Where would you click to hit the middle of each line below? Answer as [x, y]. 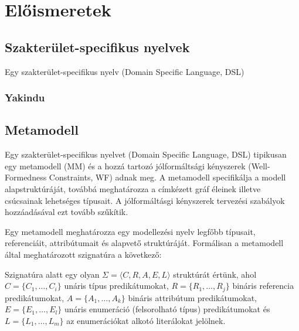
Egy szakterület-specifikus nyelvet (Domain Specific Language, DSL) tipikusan [146, 154]
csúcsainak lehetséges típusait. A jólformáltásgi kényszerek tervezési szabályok [145, 200]
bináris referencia [263, 286]
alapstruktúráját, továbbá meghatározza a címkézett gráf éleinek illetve [133, 189]
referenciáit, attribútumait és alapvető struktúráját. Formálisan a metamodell [144, 243]
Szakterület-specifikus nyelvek [97, 47]
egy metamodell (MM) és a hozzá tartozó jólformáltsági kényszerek [125, 165]
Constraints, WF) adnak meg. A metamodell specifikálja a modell [167, 177]
